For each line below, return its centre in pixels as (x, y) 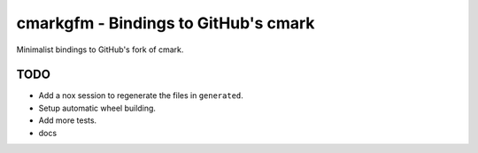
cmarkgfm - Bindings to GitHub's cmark (166, 23)
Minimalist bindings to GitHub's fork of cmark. (100, 50)
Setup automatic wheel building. (97, 108)
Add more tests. (68, 120)
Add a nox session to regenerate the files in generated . (141, 96)
